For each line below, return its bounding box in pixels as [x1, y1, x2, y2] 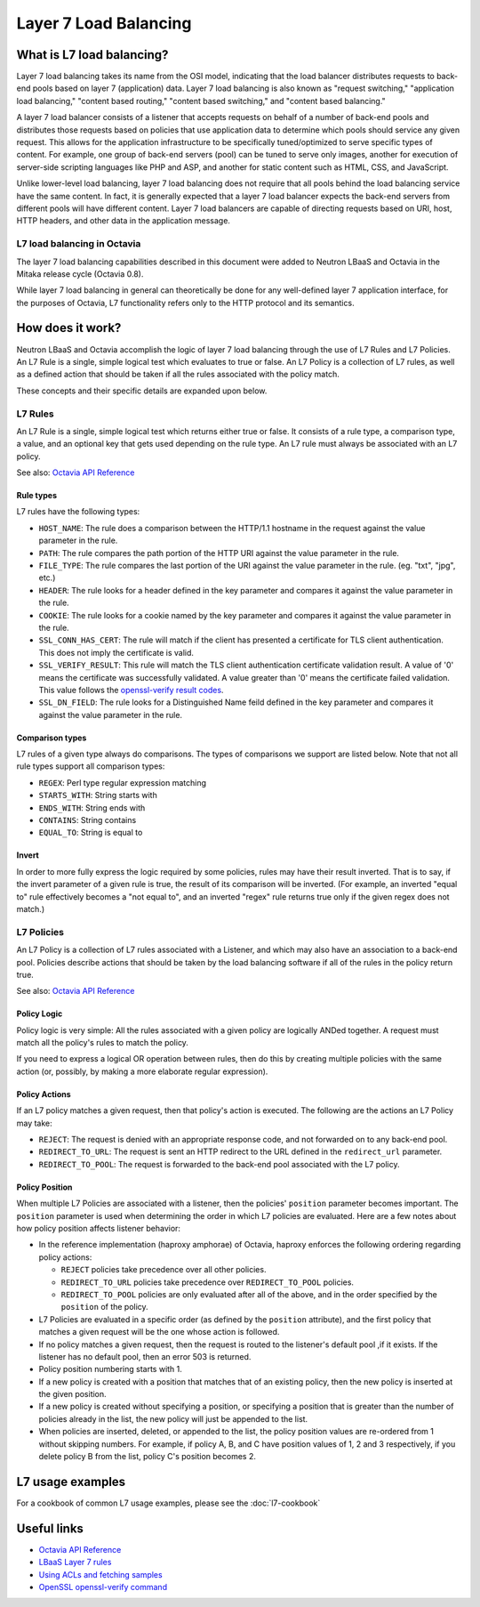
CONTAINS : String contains [38, 815, 137, 826]
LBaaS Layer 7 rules [38, 1557, 112, 1568]
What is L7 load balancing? [16, 47, 169, 62]
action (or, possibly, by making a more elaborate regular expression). [16, 1066, 268, 1077]
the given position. [38, 1389, 107, 1400]
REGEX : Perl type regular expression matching [38, 777, 207, 787]
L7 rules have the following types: [16, 506, 140, 517]
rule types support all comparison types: [16, 761, 165, 771]
